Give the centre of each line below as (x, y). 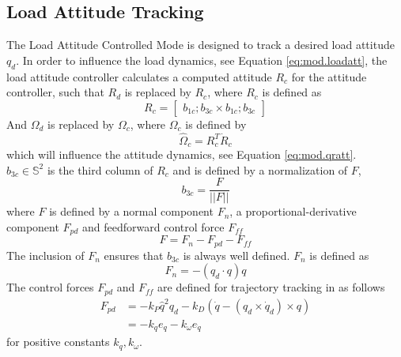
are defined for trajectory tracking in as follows (271, 287)
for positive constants (58, 342)
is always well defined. (236, 255)
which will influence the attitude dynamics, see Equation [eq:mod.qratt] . (182, 154)
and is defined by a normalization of (260, 169)
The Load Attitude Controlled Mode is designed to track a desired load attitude (200, 45)
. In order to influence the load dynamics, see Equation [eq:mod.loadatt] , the (202, 60)
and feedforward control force (153, 226)
